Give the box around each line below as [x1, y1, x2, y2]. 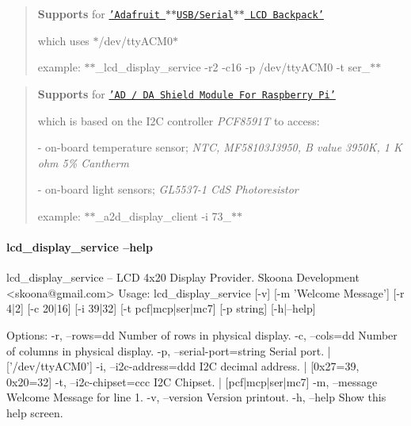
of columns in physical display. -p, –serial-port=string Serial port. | [6, 342, 331, 359]
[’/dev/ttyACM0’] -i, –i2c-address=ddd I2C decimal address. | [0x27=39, [6, 358, 360, 374]
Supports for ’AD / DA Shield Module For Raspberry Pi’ [37, 85, 336, 102]
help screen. [6, 405, 63, 421]
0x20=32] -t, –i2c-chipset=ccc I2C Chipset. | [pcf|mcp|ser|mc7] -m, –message [6, 373, 378, 390]
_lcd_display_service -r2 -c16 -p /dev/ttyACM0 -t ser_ [95, 59, 371, 75]
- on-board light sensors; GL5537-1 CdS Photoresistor [37, 181, 299, 198]
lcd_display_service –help [6, 239, 153, 255]
